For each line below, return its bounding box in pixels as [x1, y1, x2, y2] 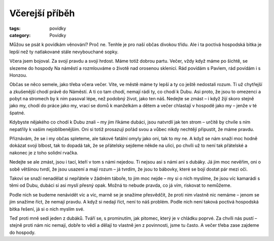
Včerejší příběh [9, 8, 75, 19]
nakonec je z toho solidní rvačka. [9, 149, 79, 155]
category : [9, 32, 31, 38]
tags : [9, 25, 21, 31]
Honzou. [9, 72, 27, 78]
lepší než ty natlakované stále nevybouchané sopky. [9, 49, 119, 55]
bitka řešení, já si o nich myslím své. [9, 206, 85, 212]
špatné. [9, 109, 25, 116]
